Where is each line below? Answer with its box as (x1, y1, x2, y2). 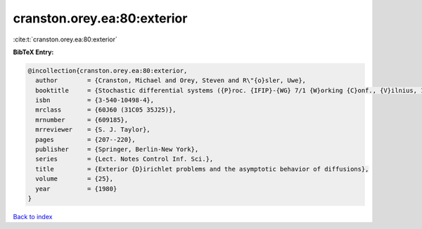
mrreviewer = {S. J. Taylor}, (35, 126, 151, 133)
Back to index (13, 212, 53, 221)
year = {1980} (35, 185, 117, 192)
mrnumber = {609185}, (35, 116, 129, 124)
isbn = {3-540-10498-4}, (35, 96, 155, 105)
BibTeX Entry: (13, 48, 54, 56)
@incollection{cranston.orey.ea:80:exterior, (27, 67, 188, 74)
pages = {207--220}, (35, 136, 136, 143)
